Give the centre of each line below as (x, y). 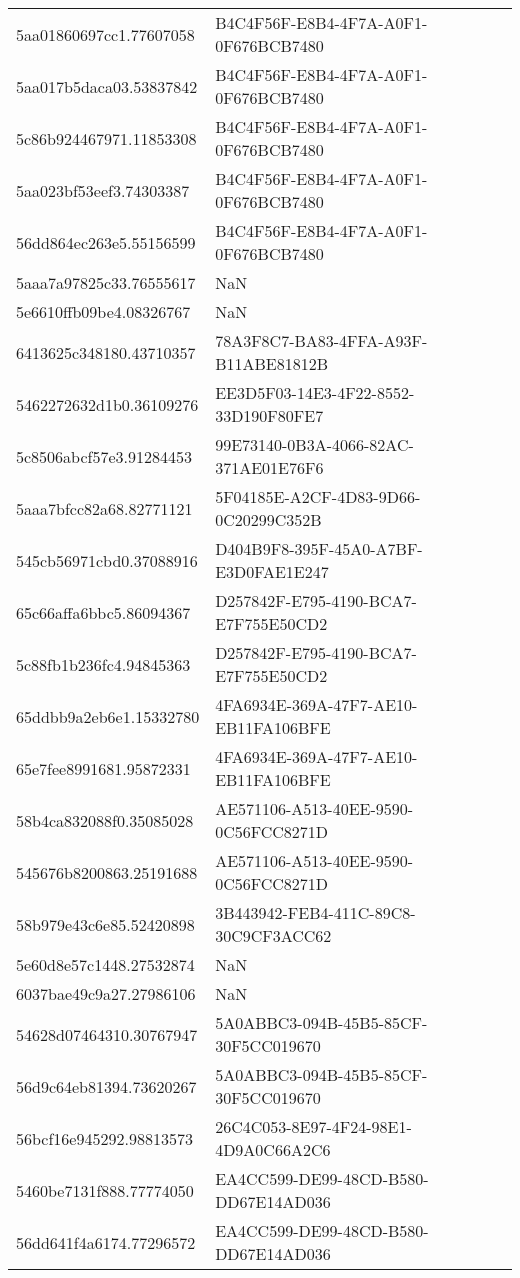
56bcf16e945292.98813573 (104, 1138)
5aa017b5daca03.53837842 (107, 86)
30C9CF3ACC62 (273, 935)
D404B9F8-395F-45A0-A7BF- (319, 548)
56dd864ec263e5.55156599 (106, 242)
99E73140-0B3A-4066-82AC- (314, 444)
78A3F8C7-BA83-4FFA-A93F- (321, 340)
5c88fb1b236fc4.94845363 (103, 664)
